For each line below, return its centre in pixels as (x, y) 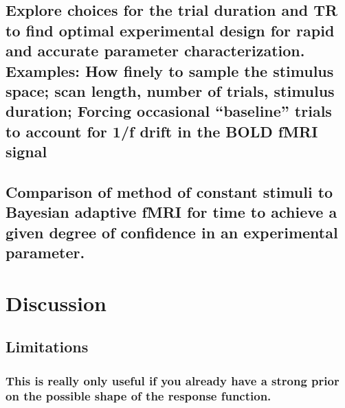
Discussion (56, 303)
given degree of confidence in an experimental (172, 232)
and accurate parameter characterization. (155, 50)
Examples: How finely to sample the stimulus (170, 70)
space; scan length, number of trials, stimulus (170, 90)
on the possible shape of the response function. (138, 396)
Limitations (47, 347)
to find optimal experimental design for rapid (170, 30)
